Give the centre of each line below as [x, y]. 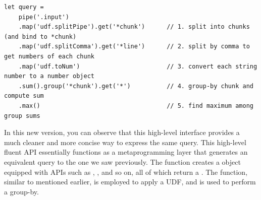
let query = [24, 7]
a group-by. [21, 191]
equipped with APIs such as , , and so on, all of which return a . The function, [126, 172]
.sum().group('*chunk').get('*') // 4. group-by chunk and [136, 86]
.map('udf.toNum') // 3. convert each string [138, 66]
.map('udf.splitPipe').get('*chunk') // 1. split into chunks [134, 27]
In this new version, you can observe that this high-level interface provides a [122, 132]
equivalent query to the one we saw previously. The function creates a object [122, 161]
